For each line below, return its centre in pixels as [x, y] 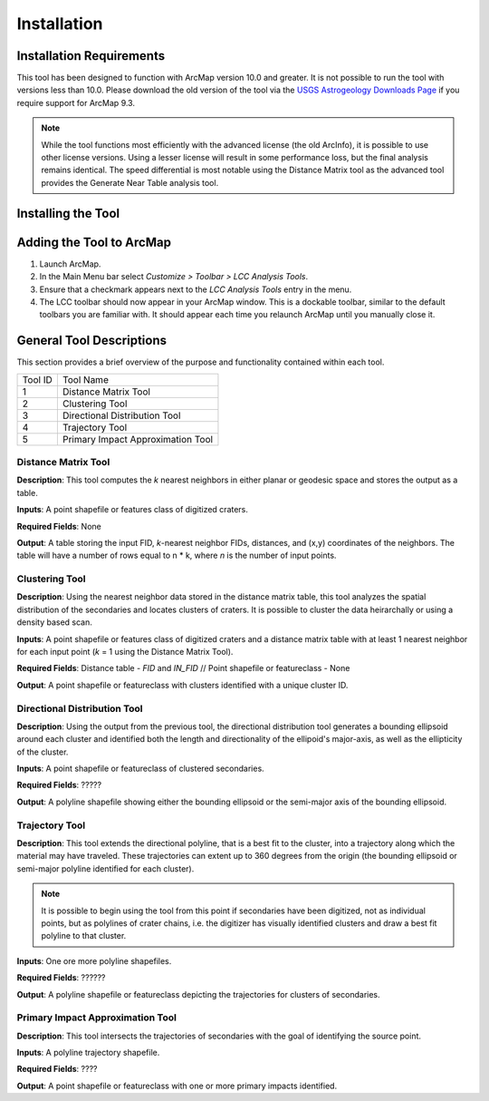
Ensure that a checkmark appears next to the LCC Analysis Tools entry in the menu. [196, 289]
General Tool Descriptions [92, 341]
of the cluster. [43, 752]
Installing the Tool [68, 213]
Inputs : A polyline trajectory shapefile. [88, 1053]
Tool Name [85, 379]
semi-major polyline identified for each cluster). [105, 868]
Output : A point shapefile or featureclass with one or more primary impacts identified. [177, 1086]
